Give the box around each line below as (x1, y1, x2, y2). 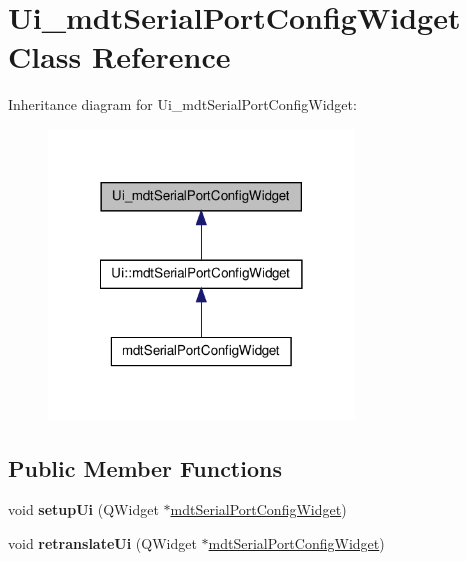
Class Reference (8, 36, 231, 77)
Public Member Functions (8, 452, 282, 483)
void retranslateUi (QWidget (8, 532, 197, 553)
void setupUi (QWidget (8, 499, 159, 520)
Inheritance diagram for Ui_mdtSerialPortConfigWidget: (8, 94, 357, 115)
